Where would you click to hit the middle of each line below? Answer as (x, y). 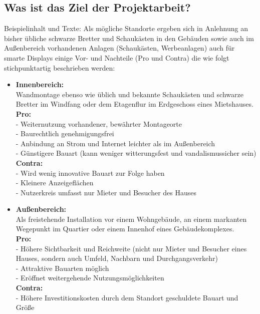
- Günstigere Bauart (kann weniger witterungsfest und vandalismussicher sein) (136, 153)
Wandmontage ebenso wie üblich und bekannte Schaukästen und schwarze (129, 94)
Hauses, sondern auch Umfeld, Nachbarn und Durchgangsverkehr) (117, 258)
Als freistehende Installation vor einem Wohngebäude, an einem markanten (131, 219)
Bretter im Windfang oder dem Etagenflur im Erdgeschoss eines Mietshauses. (135, 104)
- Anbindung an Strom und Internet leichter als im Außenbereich (115, 143)
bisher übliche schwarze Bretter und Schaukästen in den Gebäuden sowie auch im (129, 38)
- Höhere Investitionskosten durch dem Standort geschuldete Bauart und (127, 297)
